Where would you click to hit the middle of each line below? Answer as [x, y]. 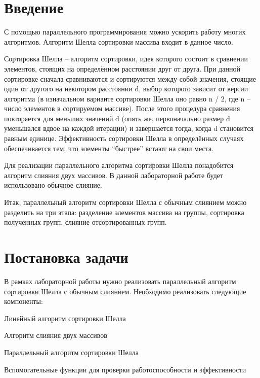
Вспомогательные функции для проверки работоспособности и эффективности [125, 369]
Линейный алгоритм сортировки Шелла [65, 318]
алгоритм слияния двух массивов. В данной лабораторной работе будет [114, 175]
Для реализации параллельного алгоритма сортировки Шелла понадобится [119, 165]
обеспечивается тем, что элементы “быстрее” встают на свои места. [109, 148]
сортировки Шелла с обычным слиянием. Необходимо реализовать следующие [125, 291]
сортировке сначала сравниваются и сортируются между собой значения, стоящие [130, 78]
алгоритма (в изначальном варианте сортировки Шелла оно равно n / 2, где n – [127, 98]
